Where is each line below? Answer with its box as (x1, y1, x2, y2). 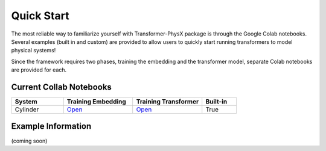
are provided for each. (11, 66, 67, 73)
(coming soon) (11, 137, 48, 144)
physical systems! (11, 47, 56, 54)
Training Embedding (66, 97, 126, 106)
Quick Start (11, 9, 69, 22)
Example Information (11, 121, 92, 132)
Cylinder (14, 105, 39, 114)
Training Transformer (136, 97, 199, 106)
